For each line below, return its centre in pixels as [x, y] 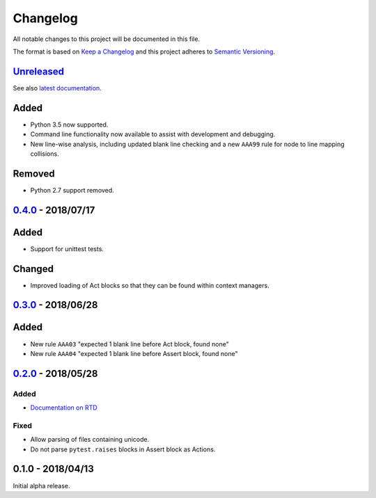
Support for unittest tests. [67, 249]
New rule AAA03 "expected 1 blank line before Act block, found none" [130, 344]
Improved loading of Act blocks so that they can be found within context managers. [150, 285]
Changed [33, 269]
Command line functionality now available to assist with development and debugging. [153, 134]
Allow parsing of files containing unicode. [90, 440]
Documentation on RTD [64, 408]
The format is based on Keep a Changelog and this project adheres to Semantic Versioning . [144, 51]
